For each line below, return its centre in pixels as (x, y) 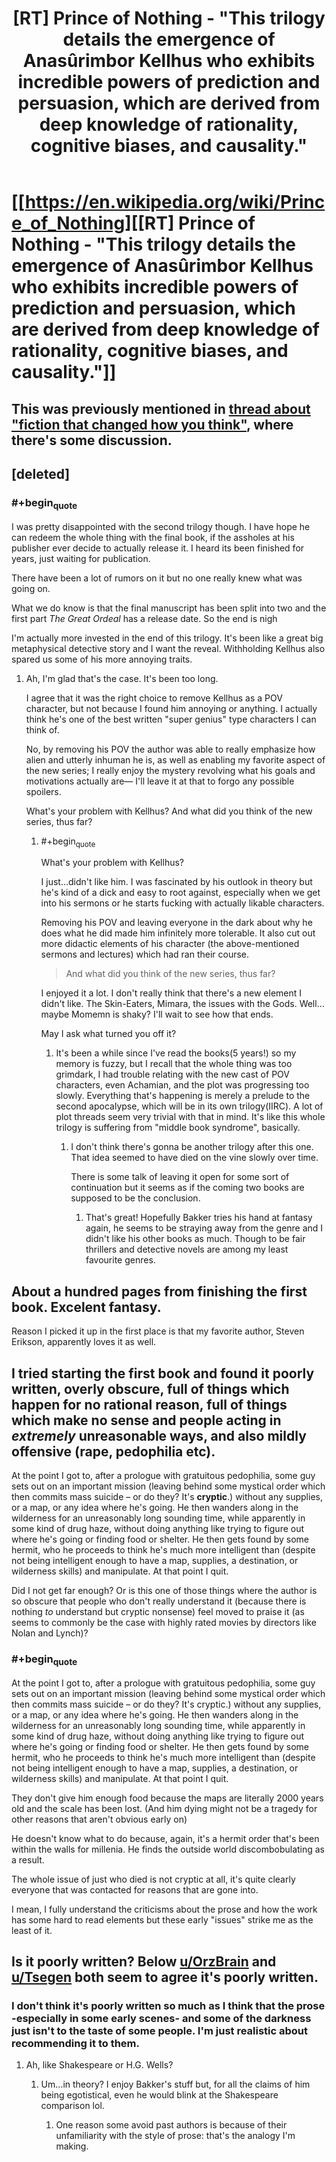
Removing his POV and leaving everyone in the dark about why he (176, 923)
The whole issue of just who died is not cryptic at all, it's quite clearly (153, 1879)
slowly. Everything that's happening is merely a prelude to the (183, 1096)
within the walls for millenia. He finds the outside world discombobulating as (168, 1849)
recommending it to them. (75, 2043)
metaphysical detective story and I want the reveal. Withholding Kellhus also (168, 648)
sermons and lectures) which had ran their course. (145, 954)
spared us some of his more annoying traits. (102, 659)
